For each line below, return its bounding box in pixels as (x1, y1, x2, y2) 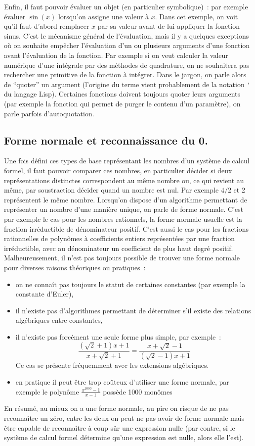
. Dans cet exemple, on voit (155, 11, 238, 21)
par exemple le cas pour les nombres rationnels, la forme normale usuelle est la (4, 213, 243, 224)
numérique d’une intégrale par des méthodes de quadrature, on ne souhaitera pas (4, 59, 250, 70)
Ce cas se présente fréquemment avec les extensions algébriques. (15, 360, 209, 370)
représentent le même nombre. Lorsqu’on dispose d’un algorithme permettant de (4, 194, 247, 204)
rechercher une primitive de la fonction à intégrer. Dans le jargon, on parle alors (4, 69, 246, 80)
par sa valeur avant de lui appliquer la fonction (97, 21, 240, 31)
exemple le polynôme (15, 386, 79, 396)
